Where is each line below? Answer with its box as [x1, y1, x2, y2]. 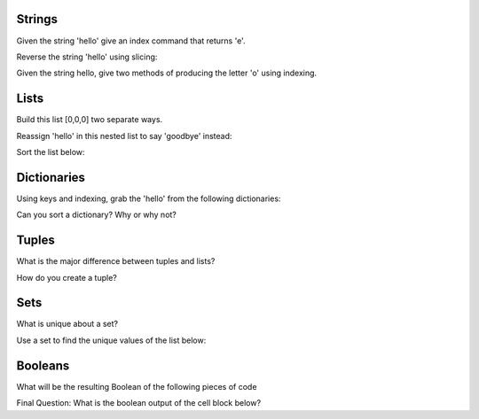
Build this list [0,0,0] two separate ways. [16, 114, 163, 125]
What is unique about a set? [16, 319, 119, 330]
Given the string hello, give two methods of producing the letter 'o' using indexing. [16, 67, 318, 79]
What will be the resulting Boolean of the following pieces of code [16, 381, 257, 392]
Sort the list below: [16, 146, 85, 157]
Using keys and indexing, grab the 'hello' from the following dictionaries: [16, 193, 281, 204]
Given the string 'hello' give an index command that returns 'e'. [16, 35, 246, 46]
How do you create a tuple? [16, 272, 117, 283]
